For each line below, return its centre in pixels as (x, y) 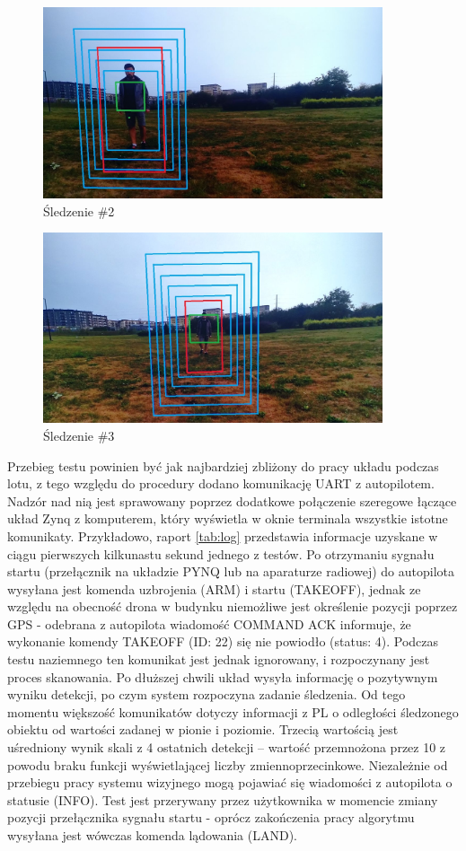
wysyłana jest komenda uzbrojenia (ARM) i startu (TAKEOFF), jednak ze (214, 588)
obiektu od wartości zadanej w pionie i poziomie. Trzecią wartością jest (203, 729)
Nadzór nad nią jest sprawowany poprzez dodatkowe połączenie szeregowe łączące (232, 500)
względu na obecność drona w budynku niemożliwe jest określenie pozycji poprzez (233, 606)
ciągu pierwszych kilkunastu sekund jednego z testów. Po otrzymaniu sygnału (221, 553)
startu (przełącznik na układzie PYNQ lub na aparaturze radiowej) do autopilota (231, 571)
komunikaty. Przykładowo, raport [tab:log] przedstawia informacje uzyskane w (223, 535)
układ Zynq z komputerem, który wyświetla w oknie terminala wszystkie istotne (228, 518)
